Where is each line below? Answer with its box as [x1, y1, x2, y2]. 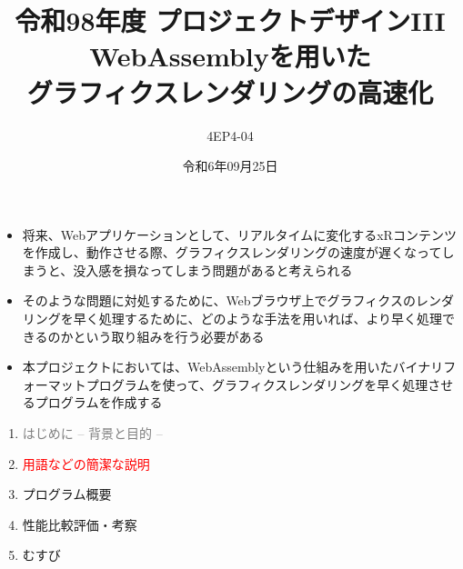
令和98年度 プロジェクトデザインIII [15, 2, 446, 39]
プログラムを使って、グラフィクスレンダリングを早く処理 [86, 374, 428, 394]
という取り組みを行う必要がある [73, 326, 265, 345]
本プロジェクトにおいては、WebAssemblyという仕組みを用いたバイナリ [22, 357, 444, 376]
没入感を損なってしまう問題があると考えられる [73, 260, 353, 279]
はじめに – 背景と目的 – [22, 424, 163, 443]
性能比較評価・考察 [22, 514, 137, 534]
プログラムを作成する [35, 393, 163, 412]
